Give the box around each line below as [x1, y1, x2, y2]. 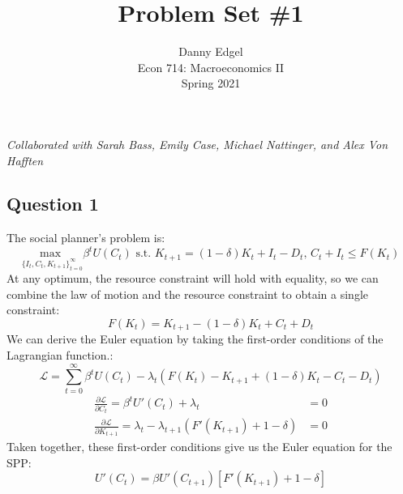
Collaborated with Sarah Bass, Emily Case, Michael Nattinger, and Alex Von [6, 135, 388, 152]
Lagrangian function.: [6, 346, 114, 363]
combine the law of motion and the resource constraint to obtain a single [6, 285, 368, 302]
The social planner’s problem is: [6, 229, 165, 246]
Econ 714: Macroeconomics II [137, 58, 285, 75]
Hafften [6, 151, 44, 168]
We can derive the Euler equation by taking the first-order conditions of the [6, 330, 384, 347]
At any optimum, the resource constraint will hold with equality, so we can [6, 270, 379, 287]
